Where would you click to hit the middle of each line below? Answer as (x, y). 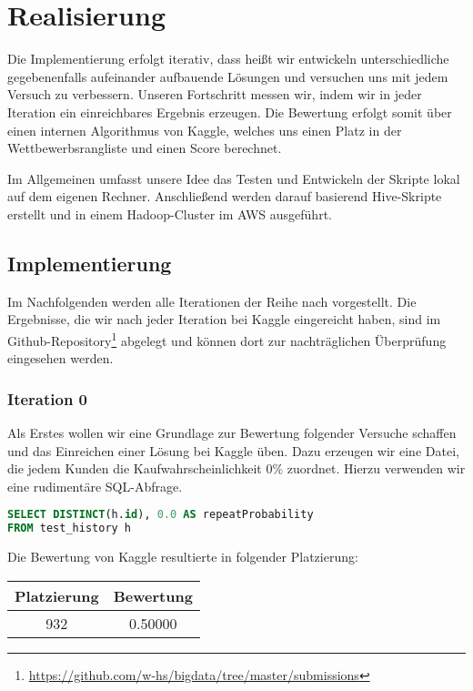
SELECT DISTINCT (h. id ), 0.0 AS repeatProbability (161, 515)
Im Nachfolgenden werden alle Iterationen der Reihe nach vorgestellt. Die (212, 301)
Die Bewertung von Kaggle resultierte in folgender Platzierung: (183, 557)
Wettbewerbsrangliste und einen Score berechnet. (145, 148)
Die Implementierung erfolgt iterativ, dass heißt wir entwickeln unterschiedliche (228, 59)
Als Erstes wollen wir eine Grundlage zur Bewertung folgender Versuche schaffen (232, 432)
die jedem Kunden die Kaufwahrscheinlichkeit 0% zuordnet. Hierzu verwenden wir (236, 468)
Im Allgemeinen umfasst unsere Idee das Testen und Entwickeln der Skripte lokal (234, 178)
